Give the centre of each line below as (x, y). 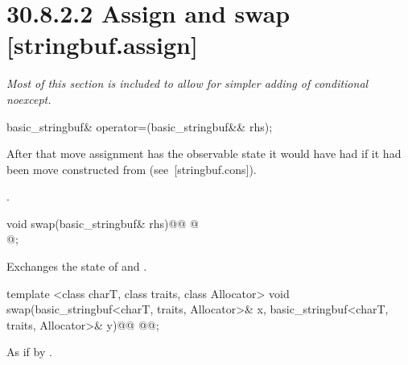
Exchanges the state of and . (77, 266)
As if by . (29, 352)
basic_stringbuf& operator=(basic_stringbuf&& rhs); (140, 126)
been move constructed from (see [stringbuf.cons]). (132, 169)
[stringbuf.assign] (102, 45)
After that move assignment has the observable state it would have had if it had (204, 153)
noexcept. (29, 99)
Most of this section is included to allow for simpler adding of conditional (188, 83)
